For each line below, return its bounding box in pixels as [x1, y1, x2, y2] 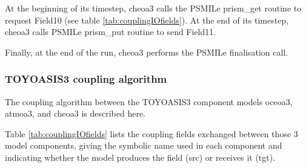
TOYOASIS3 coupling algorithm [5, 71, 167, 86]
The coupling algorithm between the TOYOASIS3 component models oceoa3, [5, 95, 293, 108]
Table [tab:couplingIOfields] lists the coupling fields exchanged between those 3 [5, 127, 298, 140]
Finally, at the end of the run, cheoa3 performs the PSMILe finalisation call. [5, 45, 288, 58]
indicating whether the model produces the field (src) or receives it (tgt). [5, 150, 276, 163]
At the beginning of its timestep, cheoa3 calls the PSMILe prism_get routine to [5, 2, 302, 14]
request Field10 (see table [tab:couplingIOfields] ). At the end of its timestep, [5, 13, 289, 26]
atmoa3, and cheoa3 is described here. [5, 107, 145, 120]
